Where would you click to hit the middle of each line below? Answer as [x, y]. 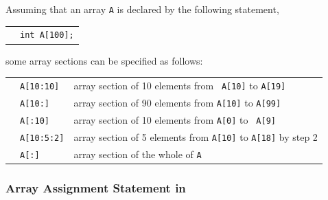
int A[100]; [47, 35]
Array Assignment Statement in [96, 187]
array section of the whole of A [138, 154]
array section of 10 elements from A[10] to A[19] [180, 85]
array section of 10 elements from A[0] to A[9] [175, 119]
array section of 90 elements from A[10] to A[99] [177, 102]
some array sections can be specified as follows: [104, 60]
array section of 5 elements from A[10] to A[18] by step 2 [196, 136]
